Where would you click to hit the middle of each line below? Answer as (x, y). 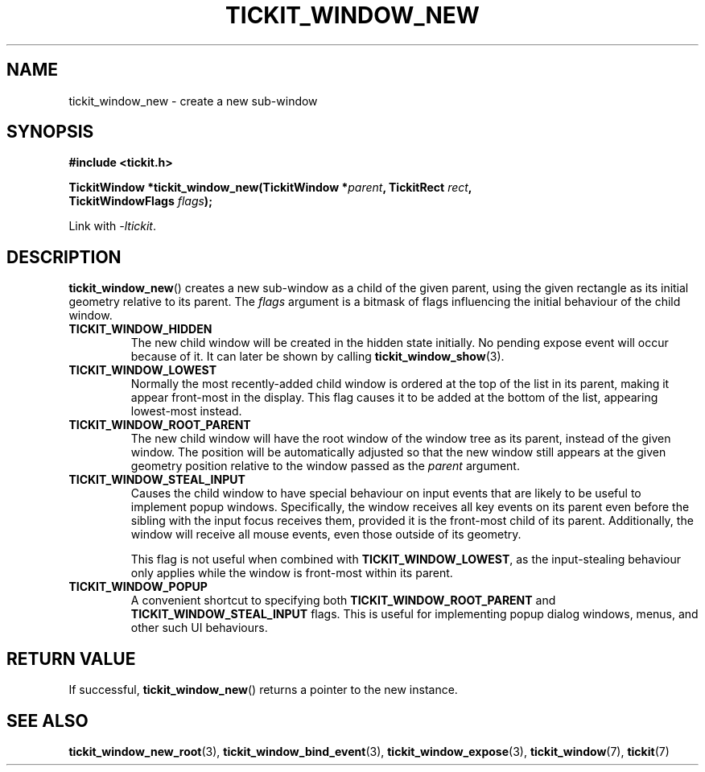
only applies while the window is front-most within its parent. (292, 573)
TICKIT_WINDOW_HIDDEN (140, 329)
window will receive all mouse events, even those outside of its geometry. (326, 535)
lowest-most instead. (186, 411)
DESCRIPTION (64, 257)
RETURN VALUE (71, 658)
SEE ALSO (47, 720)
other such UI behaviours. (199, 628)
